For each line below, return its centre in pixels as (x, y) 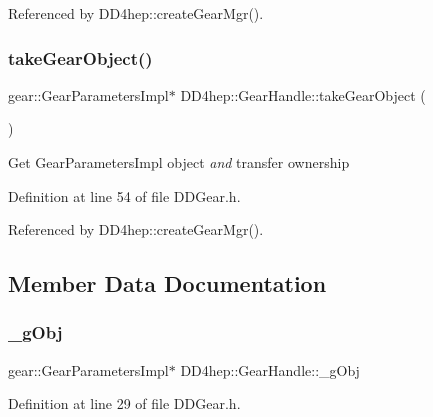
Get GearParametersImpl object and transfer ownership (179, 162)
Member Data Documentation (167, 283)
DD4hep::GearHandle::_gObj (270, 369)
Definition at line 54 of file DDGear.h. (124, 195)
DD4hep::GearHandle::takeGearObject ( (303, 94)
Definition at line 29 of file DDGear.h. (124, 403)
